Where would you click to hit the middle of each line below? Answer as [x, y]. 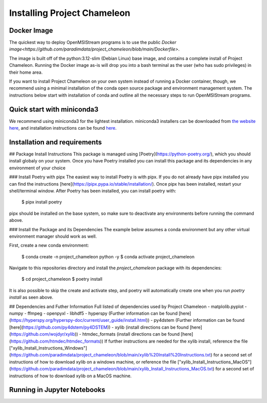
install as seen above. [31, 298]
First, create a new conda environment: [49, 246]
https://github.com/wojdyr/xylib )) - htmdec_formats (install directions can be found [95, 334]
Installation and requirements [56, 142]
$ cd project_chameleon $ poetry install [62, 279]
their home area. [26, 72]
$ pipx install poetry [42, 202]
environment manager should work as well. [53, 236]
